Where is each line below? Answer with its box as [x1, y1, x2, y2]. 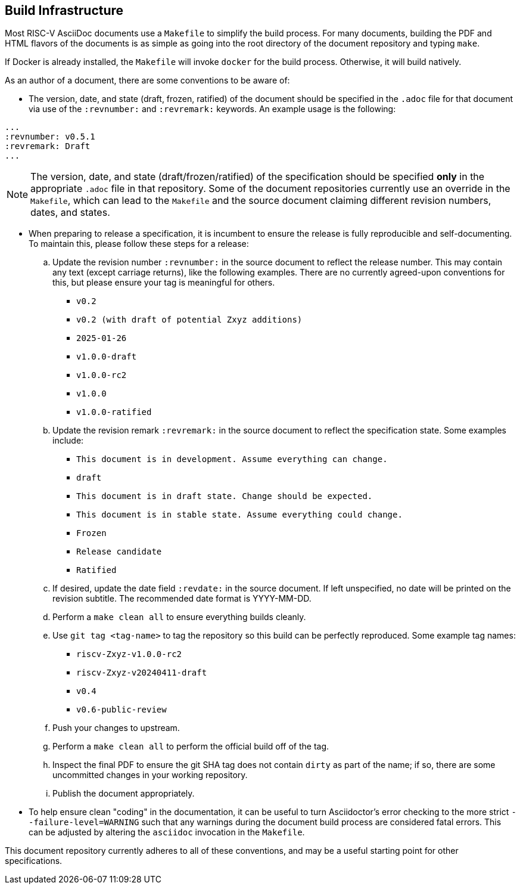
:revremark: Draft [5, 141, 91, 151]
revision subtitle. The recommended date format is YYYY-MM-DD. [52, 593, 312, 604]
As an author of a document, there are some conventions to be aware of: [5, 75, 290, 86]
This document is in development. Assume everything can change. [76, 454, 388, 464]
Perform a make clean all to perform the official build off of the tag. [52, 741, 329, 752]
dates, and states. [30, 206, 110, 219]
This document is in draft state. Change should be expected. [76, 491, 373, 501]
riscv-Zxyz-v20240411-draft [76, 668, 207, 678]
